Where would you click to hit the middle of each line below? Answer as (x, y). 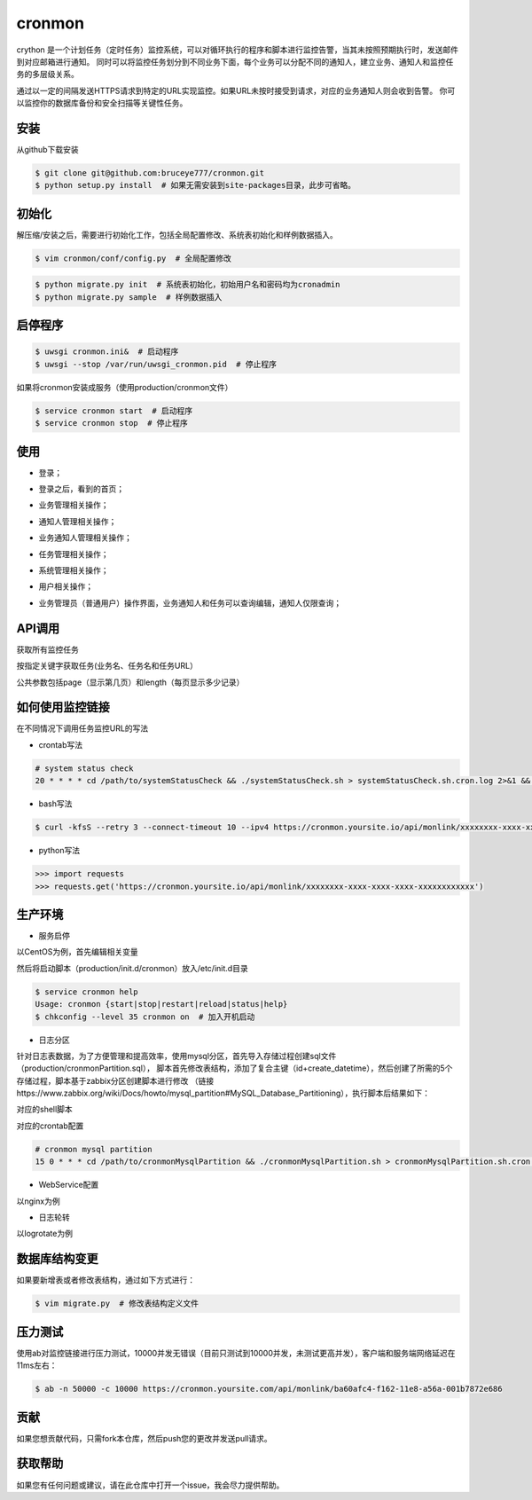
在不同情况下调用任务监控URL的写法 (82, 728)
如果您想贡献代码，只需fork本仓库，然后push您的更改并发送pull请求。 (144, 1438)
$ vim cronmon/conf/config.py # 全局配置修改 (133, 258)
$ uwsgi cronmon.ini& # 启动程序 (107, 352)
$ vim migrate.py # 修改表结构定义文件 (117, 1304)
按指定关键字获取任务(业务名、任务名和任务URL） (107, 666)
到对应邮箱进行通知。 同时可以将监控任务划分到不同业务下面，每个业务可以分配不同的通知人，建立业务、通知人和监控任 (235, 61)
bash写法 (55, 804)
